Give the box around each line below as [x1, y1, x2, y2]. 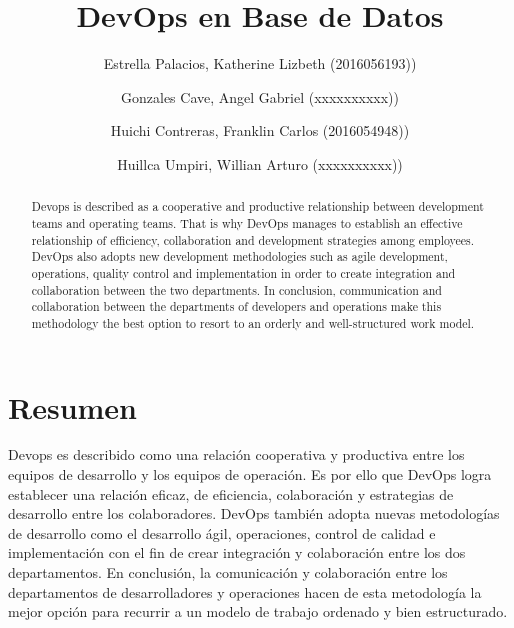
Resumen [8, 386, 137, 427]
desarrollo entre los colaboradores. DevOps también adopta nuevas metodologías [8, 503, 500, 524]
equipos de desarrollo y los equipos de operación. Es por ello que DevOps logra [8, 464, 492, 485]
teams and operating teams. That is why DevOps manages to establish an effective [31, 214, 463, 231]
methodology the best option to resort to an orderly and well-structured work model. [31, 314, 475, 331]
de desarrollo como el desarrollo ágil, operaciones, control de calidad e [8, 522, 436, 543]
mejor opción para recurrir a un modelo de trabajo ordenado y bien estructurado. [8, 601, 508, 622]
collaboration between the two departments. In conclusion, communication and [31, 281, 442, 298]
